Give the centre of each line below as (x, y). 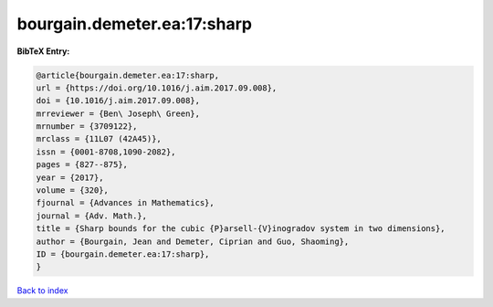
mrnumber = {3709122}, (87, 127)
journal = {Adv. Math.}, (92, 216)
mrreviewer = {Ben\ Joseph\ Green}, (118, 113)
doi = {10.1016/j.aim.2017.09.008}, (118, 101)
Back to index (42, 291)
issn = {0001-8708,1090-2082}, (106, 152)
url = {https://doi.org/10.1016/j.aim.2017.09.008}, (157, 88)
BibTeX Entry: (43, 51)
